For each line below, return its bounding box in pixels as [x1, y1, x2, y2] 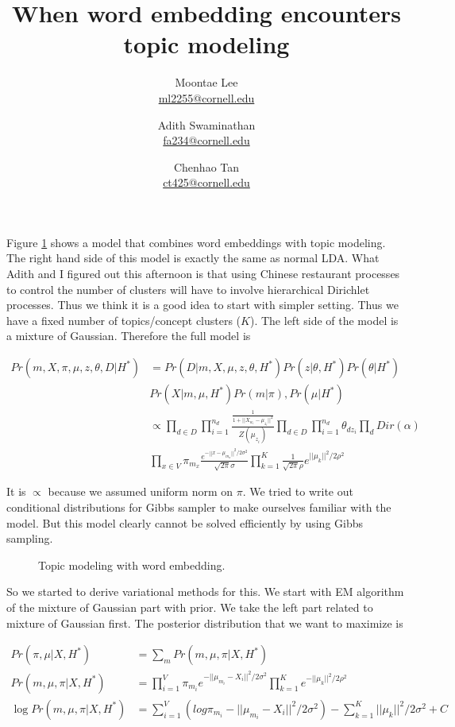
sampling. [6, 530, 53, 547]
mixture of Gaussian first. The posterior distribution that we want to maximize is [6, 614, 403, 631]
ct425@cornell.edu [163, 174, 250, 191]
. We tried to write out [242, 483, 353, 500]
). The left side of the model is [249, 311, 399, 328]
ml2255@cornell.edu [158, 89, 255, 106]
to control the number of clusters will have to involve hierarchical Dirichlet [6, 280, 370, 297]
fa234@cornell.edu [163, 132, 250, 149]
